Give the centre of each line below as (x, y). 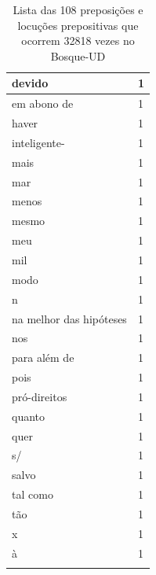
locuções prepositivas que (78, 25)
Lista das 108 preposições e (78, 9)
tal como (33, 494)
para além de (43, 358)
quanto (29, 416)
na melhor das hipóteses (69, 318)
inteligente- (38, 142)
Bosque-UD (78, 55)
